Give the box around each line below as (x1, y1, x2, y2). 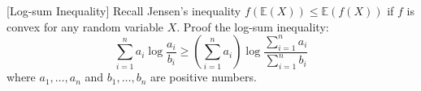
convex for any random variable (7, 18, 164, 35)
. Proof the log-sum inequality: (176, 18, 329, 35)
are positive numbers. (150, 68, 257, 85)
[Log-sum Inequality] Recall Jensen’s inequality (7, 2, 241, 19)
